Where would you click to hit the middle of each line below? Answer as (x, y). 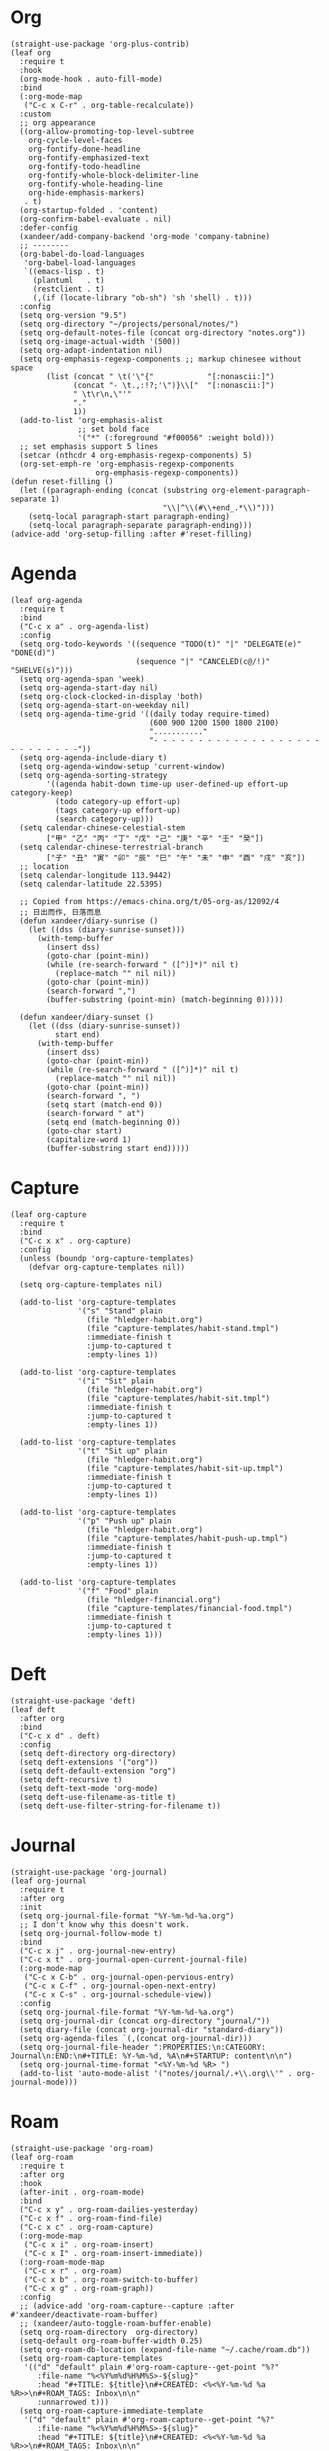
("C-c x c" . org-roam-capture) (87, 2227)
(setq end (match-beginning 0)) (114, 1122)
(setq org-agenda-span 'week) (82, 679)
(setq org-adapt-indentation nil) (91, 350)
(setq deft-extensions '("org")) (89, 1762)
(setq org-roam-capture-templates (91, 2358)
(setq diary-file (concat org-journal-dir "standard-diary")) (151, 2029)
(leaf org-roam (42, 2157)
